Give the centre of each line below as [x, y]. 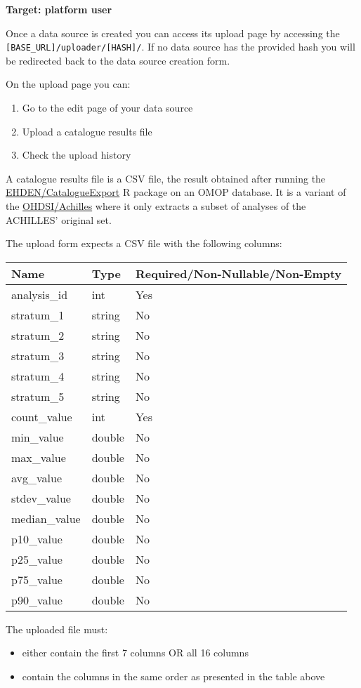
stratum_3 [38, 355]
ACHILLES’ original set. [59, 219]
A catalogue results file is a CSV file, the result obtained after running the [166, 178]
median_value [46, 518]
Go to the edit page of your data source [107, 108]
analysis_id [40, 294]
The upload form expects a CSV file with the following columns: [144, 243]
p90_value [37, 600]
